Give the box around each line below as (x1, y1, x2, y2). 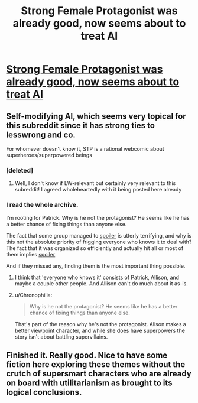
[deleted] (6, 166, 34, 174)
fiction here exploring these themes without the (6, 359, 186, 369)
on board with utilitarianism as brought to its (6, 378, 173, 388)
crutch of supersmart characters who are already (6, 368, 192, 379)
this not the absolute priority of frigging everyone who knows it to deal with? (6, 238, 192, 245)
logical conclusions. (6, 387, 82, 397)
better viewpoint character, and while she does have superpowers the (14, 327, 185, 334)
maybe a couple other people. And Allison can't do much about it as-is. (14, 279, 188, 287)
